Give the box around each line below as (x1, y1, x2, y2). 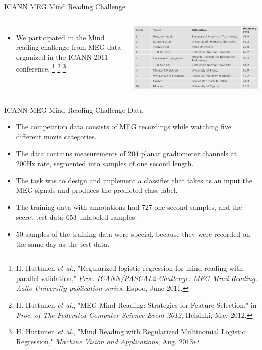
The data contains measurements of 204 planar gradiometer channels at (16, 148, 237, 159)
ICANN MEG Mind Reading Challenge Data (4, 104, 143, 115)
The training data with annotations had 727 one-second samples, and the (16, 201, 242, 212)
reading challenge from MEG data (16, 42, 121, 52)
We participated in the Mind (16, 32, 105, 42)
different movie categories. (16, 131, 97, 142)
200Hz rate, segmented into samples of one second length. (16, 158, 194, 169)
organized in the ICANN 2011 (16, 51, 108, 62)
